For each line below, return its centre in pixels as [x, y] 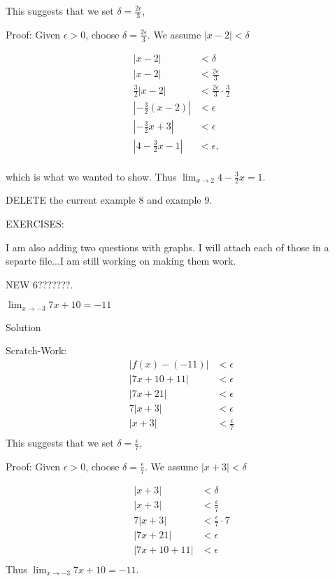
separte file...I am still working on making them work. [121, 261]
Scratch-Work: [36, 350]
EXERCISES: [35, 223]
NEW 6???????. [40, 284]
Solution [23, 327]
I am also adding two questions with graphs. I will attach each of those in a [167, 247]
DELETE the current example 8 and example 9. [109, 200]
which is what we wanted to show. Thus [91, 176]
